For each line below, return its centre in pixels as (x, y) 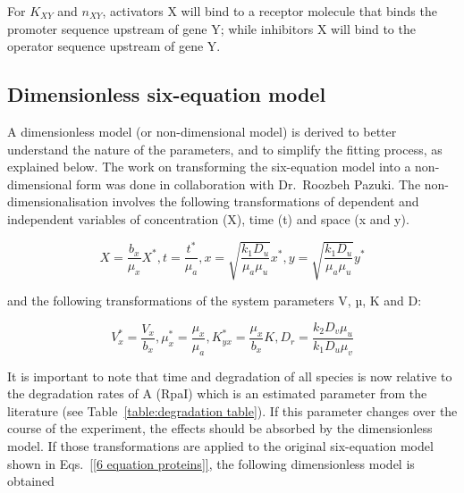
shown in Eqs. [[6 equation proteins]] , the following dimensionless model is (211, 463)
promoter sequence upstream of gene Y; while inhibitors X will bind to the (211, 28)
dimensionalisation (58, 201)
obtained (31, 481)
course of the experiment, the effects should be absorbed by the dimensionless (220, 428)
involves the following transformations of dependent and (266, 201)
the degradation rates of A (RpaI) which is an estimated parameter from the (217, 393)
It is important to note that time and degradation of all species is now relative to (230, 376)
